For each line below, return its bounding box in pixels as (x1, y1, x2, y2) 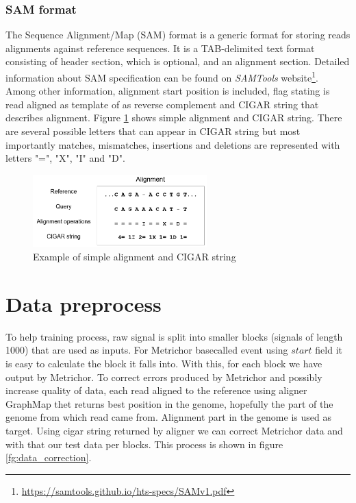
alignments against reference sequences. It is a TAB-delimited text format (5, 40, 315, 55)
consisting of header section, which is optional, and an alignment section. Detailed (5, 54, 350, 69)
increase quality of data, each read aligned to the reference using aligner (5, 383, 307, 397)
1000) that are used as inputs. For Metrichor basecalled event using (5, 343, 288, 357)
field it (315, 343, 343, 357)
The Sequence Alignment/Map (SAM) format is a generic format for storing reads (5, 27, 351, 42)
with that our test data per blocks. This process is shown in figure (5, 437, 283, 451)
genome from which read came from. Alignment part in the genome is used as (5, 410, 331, 424)
